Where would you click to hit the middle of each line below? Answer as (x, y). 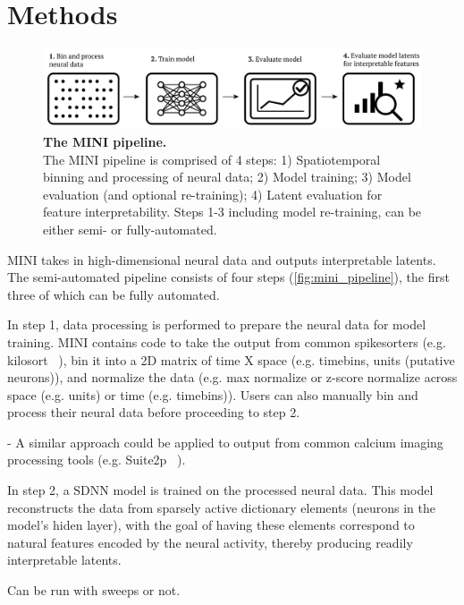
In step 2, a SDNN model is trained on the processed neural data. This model (220, 490)
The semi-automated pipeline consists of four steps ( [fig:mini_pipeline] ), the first (228, 277)
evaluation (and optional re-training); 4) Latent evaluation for (213, 194)
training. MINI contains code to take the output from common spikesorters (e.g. (227, 341)
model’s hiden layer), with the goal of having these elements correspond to (211, 525)
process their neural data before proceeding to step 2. (154, 412)
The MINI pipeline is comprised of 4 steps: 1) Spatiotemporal (212, 159)
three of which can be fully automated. (114, 294)
